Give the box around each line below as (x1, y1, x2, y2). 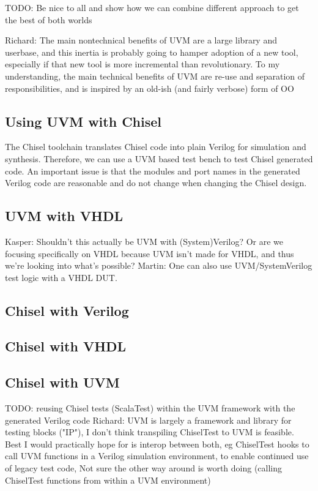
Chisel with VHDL (5, 337, 127, 356)
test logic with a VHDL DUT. (5, 271, 117, 283)
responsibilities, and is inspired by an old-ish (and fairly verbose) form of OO (5, 81, 294, 94)
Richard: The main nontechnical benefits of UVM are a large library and (5, 34, 277, 47)
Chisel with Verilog (5, 301, 129, 320)
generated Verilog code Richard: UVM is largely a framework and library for (5, 413, 292, 426)
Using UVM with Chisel (5, 111, 162, 130)
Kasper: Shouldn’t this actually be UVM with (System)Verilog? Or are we (5, 234, 284, 247)
